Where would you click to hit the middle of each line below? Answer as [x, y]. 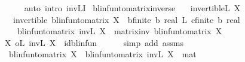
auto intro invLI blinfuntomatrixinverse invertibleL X [132, 8]
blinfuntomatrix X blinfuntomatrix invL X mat [102, 54]
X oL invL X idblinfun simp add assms [94, 42]
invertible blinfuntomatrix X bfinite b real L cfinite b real [126, 19]
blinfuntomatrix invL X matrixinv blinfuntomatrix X [120, 31]
